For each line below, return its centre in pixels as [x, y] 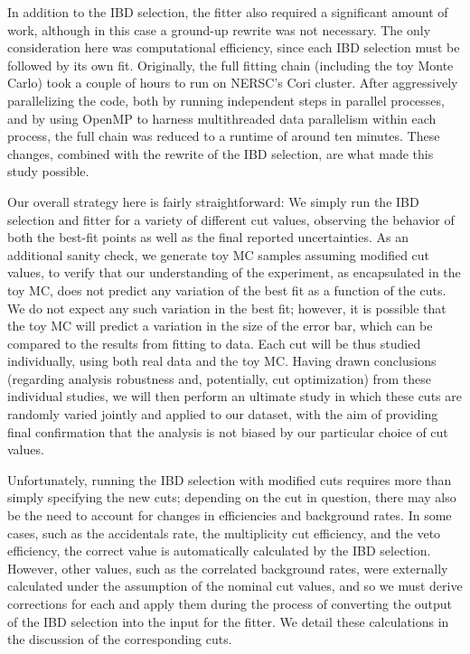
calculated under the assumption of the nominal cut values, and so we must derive [235, 586]
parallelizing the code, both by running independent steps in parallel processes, [226, 100]
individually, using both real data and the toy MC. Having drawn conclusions [222, 361]
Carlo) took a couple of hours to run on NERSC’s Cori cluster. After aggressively [233, 83]
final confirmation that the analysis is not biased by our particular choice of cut [228, 431]
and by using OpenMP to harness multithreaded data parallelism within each [222, 118]
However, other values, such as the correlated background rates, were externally [228, 568]
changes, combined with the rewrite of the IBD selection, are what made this [221, 153]
